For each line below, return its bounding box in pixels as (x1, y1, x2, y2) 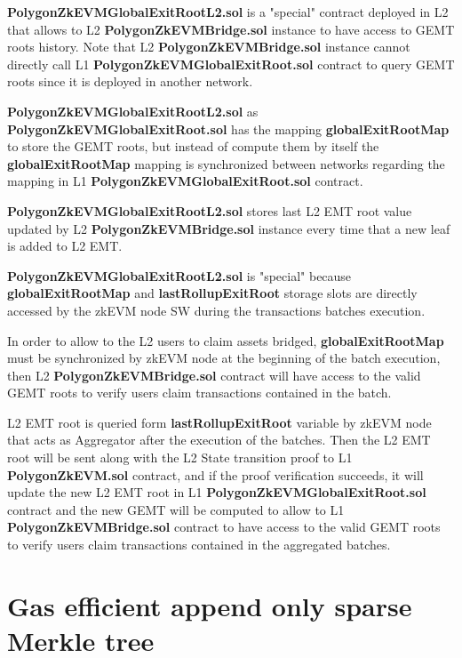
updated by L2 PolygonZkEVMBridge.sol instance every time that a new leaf (7, 219, 450, 237)
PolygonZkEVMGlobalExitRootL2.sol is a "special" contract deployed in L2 (7, 3, 449, 20)
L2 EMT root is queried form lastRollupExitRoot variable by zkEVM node (7, 413, 432, 431)
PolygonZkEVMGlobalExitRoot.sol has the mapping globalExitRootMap (7, 119, 450, 138)
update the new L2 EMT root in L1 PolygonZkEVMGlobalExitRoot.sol (7, 483, 426, 502)
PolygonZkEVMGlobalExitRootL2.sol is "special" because (7, 266, 352, 285)
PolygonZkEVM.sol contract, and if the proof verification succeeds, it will (7, 465, 424, 484)
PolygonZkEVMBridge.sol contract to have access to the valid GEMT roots (7, 518, 441, 536)
